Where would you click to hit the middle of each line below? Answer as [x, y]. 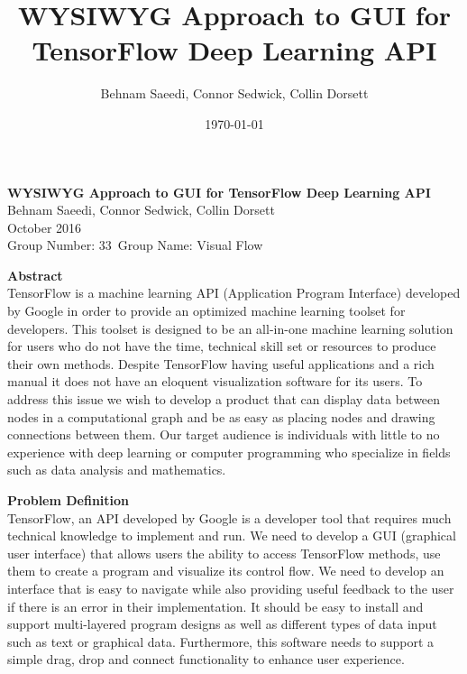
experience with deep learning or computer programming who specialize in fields [229, 452]
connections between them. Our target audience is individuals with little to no [224, 434]
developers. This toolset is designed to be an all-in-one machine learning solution [230, 328]
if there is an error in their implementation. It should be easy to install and [215, 606]
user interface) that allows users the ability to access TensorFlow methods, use [224, 553]
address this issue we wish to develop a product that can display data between [224, 399]
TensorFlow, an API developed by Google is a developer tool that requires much [229, 517]
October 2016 [45, 227]
